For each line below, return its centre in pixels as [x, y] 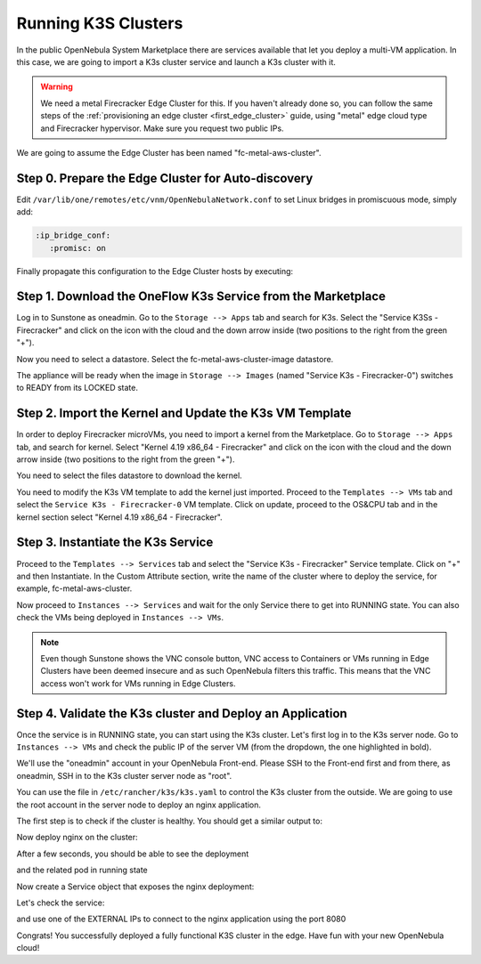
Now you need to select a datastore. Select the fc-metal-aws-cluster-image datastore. [175, 359]
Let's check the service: [61, 903]
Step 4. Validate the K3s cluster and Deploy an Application [182, 713]
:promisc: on [78, 248]
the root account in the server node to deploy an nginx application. [139, 805]
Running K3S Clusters [100, 23]
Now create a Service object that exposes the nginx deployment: [135, 887]
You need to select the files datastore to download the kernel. [129, 475]
